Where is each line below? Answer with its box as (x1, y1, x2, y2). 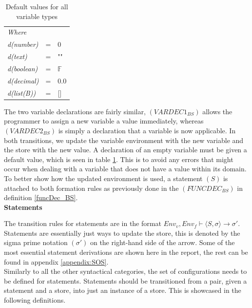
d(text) (7, 51, 27, 62)
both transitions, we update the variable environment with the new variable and (4, 135, 244, 145)
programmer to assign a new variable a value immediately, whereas (4, 116, 204, 126)
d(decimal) (7, 75, 39, 85)
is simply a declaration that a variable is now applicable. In (58, 125, 236, 135)
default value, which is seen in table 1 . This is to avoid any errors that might (4, 154, 233, 164)
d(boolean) (7, 63, 38, 73)
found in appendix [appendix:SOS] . (4, 256, 109, 267)
